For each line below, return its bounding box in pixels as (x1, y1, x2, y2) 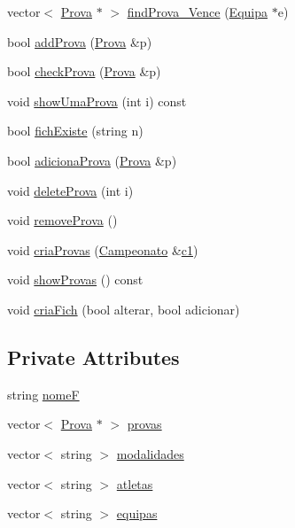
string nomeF (7, 384, 80, 403)
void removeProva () (7, 211, 118, 229)
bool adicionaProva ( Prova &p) (7, 151, 177, 169)
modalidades (116, 444, 184, 462)
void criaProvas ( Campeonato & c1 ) (7, 240, 198, 259)
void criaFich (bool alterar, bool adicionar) (7, 299, 240, 318)
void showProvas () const (7, 270, 144, 289)
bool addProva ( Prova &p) (7, 32, 152, 50)
